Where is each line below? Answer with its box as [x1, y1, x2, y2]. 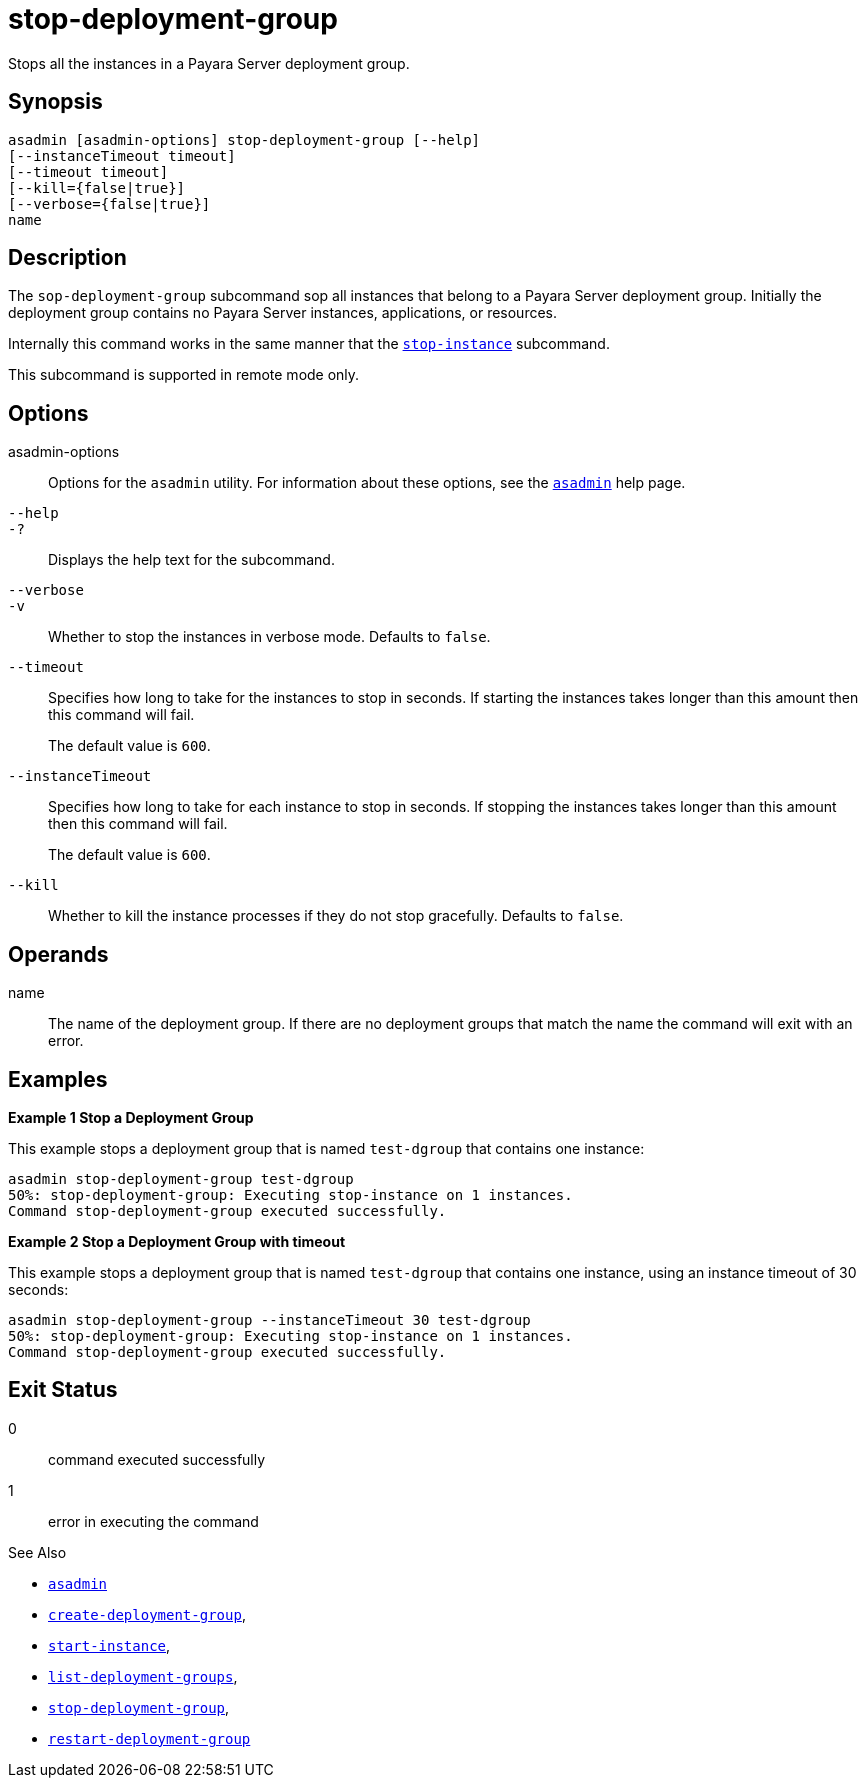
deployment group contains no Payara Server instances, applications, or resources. [8, 304, 558, 322]
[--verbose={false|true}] [8, 195, 211, 212]
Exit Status [8, 1377, 118, 1403]
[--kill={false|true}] [8, 179, 186, 196]
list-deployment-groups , [48, 1667, 238, 1685]
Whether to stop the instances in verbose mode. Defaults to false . [48, 628, 491, 646]
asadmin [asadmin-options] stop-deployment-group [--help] [8, 131, 481, 148]
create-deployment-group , [48, 1605, 246, 1623]
